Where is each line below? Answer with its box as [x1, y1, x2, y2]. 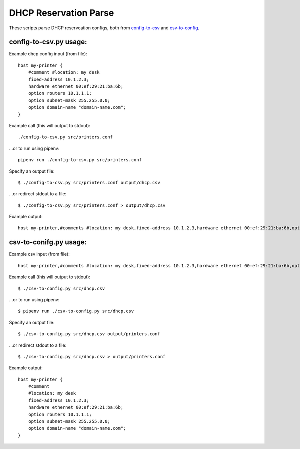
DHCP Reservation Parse [9, 7, 114, 18]
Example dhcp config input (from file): [9, 51, 87, 57]
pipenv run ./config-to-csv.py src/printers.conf [18, 157, 142, 163]
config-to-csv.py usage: [9, 38, 87, 46]
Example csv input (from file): [9, 251, 70, 257]
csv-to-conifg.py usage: [9, 238, 87, 247]
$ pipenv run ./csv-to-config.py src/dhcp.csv [18, 308, 134, 314]
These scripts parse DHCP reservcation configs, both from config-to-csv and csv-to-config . [9, 25, 200, 31]
